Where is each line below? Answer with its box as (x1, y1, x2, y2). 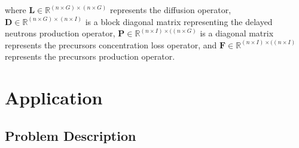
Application (5, 85, 103, 110)
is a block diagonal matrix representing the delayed (85, 15, 273, 27)
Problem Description (5, 126, 136, 144)
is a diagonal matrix (200, 27, 274, 39)
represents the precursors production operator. (5, 50, 175, 63)
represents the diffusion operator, (109, 4, 231, 16)
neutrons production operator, (5, 27, 115, 39)
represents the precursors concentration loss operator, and (5, 38, 217, 51)
